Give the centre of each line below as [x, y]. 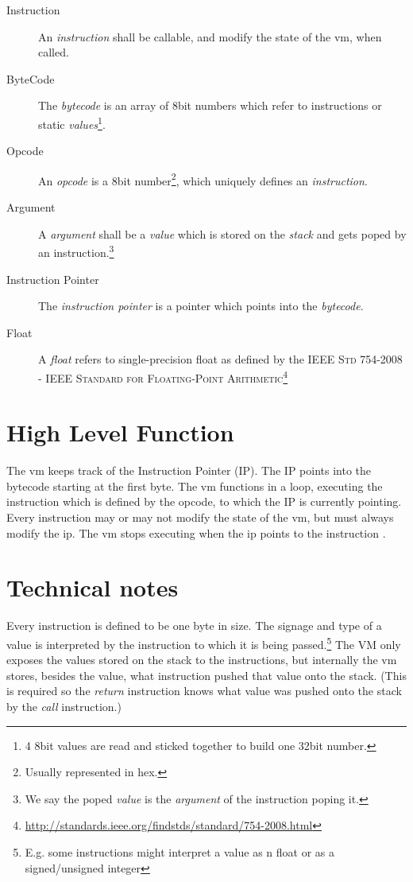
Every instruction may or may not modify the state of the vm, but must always [200, 517]
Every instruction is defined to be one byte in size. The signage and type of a [194, 626]
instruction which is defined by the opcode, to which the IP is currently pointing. [204, 501]
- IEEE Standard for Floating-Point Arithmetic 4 [163, 376]
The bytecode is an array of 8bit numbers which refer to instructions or [210, 105]
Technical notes [93, 587]
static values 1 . [72, 122]
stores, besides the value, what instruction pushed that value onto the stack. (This [206, 675]
